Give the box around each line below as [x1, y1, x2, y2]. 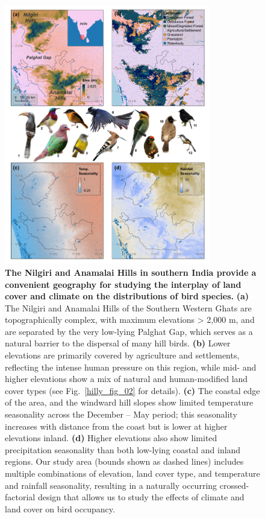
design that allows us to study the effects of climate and [37, 491, 245, 503]
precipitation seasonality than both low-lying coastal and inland [5, 443, 241, 456]
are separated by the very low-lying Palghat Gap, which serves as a [5, 325, 253, 337]
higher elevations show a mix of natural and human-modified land [5, 372, 248, 385]
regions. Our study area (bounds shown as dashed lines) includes [5, 455, 244, 468]
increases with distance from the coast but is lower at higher [5, 419, 228, 432]
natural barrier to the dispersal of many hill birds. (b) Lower [5, 337, 231, 349]
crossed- [219, 479, 249, 491]
